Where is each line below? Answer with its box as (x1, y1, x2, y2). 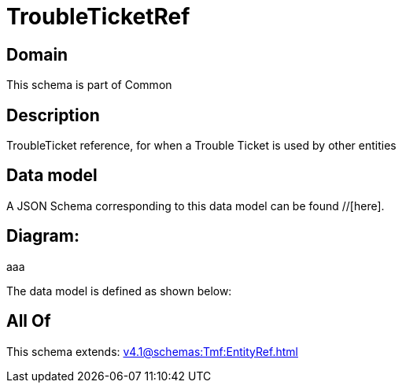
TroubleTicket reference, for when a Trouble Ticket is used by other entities (6, 139, 396, 153)
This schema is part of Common (6, 78, 172, 92)
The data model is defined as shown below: (6, 283, 232, 298)
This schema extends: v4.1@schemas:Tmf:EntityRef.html (6, 344, 298, 358)
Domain (6, 44, 68, 65)
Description (6, 105, 100, 125)
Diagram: (6, 226, 79, 246)
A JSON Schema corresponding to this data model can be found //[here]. (6, 198, 385, 213)
